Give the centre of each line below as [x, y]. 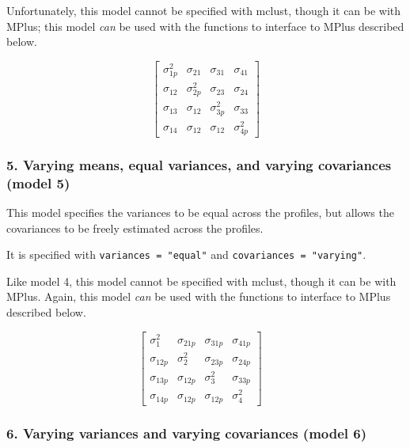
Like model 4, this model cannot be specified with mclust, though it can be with [201, 281]
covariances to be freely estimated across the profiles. [135, 228]
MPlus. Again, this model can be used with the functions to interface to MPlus [199, 296]
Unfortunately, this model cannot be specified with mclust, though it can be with [204, 10]
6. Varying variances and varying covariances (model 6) [187, 433]
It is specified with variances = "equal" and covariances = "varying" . [186, 254]
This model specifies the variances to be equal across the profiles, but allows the [200, 212]
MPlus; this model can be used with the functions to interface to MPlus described [205, 26]
